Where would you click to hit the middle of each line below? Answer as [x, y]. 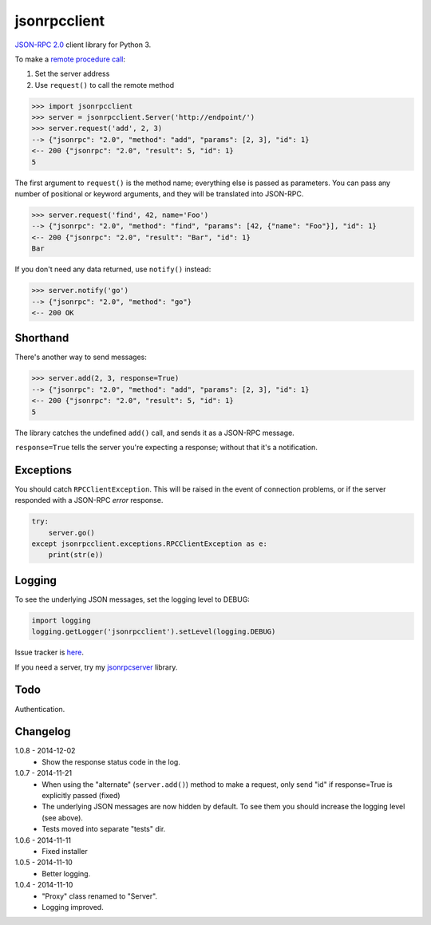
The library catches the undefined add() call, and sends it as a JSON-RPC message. [154, 433]
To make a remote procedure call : [70, 59]
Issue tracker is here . [49, 652]
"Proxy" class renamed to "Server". [100, 896]
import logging [61, 620]
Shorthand [42, 338]
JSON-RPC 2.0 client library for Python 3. [83, 45]
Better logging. [66, 873]
